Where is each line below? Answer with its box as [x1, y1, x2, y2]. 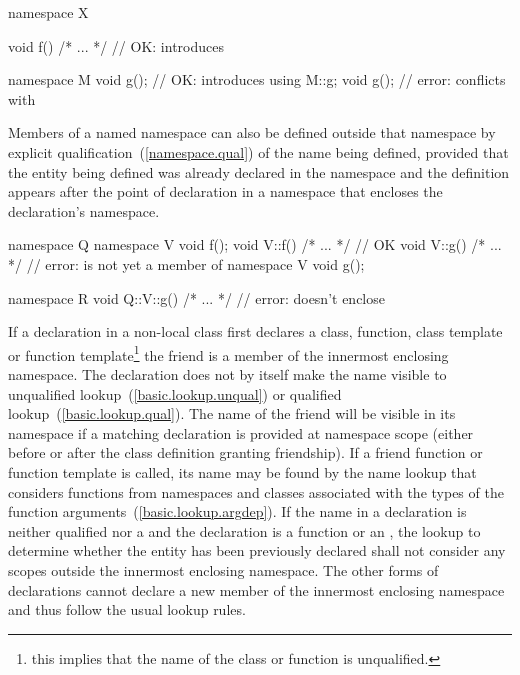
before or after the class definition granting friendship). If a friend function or [8, 442, 483, 463]
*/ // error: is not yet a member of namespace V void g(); [8, 253, 365, 274]
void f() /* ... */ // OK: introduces [8, 35, 224, 56]
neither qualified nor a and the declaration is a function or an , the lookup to [8, 520, 481, 541]
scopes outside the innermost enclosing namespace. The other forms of [8, 559, 439, 580]
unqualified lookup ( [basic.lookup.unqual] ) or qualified [8, 383, 342, 404]
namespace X [8, 2, 89, 22]
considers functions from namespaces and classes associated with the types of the [8, 481, 504, 502]
